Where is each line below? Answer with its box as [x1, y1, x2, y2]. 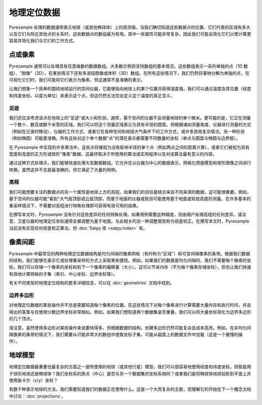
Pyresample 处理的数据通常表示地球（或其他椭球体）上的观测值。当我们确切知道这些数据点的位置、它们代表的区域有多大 [9, 24, 251, 30]
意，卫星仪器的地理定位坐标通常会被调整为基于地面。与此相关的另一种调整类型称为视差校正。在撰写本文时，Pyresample [9, 218, 249, 224]
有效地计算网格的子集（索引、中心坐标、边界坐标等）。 [9, 271, 117, 277]
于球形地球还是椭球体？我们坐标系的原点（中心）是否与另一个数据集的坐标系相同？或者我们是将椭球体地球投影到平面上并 [9, 370, 251, 376]
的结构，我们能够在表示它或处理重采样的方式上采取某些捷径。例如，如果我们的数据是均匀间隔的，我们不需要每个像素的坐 [9, 258, 251, 264]
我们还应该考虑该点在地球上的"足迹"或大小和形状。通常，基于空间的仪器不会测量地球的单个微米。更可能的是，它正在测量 [9, 115, 251, 121]
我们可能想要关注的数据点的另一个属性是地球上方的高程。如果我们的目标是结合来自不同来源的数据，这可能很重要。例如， [9, 189, 251, 194]
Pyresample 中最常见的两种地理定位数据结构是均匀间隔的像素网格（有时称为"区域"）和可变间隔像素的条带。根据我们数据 [9, 250, 250, 256]
